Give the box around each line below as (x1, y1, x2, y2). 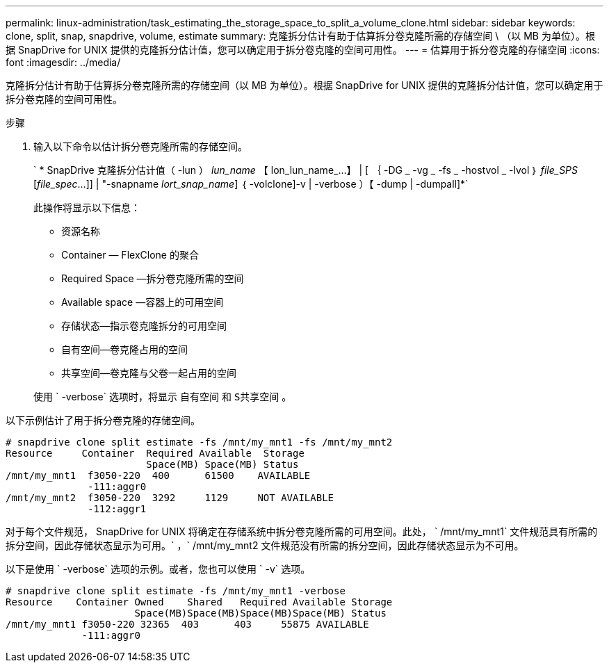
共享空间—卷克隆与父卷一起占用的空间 (61, 367, 236, 379)
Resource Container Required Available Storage (6, 448, 304, 459)
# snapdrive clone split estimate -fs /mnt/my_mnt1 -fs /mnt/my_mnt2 (6, 437, 393, 448)
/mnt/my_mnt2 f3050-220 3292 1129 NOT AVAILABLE (6, 492, 334, 503)
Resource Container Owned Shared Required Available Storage (6, 596, 393, 608)
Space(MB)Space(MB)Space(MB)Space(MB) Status (134, 608, 387, 619)
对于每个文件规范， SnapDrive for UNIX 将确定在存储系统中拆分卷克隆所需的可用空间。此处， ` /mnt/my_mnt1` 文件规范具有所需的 (6, 526, 598, 537)
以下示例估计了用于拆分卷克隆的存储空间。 (6, 414, 200, 426)
